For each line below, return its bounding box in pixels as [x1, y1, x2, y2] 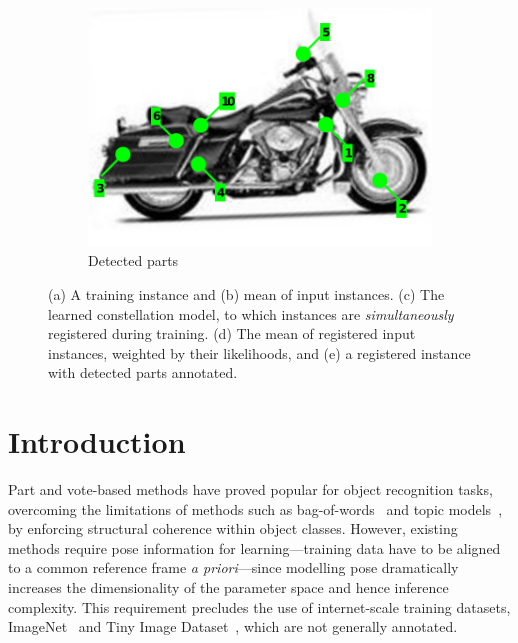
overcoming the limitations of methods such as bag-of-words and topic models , [8, 498, 503, 519]
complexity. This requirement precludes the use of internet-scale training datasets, [8, 596, 511, 617]
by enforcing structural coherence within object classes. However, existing [8, 518, 458, 539]
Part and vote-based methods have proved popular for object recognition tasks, [8, 479, 493, 499]
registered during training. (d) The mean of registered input [48, 323, 416, 344]
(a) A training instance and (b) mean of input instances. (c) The [48, 283, 445, 304]
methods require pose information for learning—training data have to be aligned [8, 537, 501, 558]
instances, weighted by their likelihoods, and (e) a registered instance [48, 342, 471, 363]
